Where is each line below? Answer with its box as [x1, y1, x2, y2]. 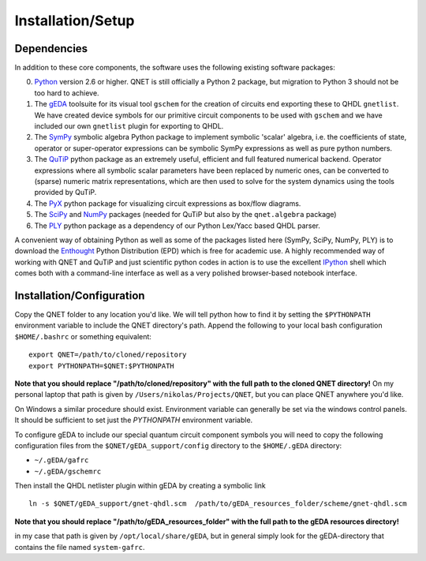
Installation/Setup [14, 12, 135, 29]
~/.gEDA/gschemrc [34, 466, 102, 476]
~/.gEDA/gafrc [34, 456, 89, 465]
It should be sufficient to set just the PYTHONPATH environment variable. [14, 415, 253, 425]
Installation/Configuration [14, 289, 145, 302]
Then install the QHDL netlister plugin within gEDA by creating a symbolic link [14, 481, 266, 491]
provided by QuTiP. [34, 188, 97, 197]
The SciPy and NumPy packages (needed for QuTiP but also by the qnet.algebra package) [34, 210, 337, 219]
